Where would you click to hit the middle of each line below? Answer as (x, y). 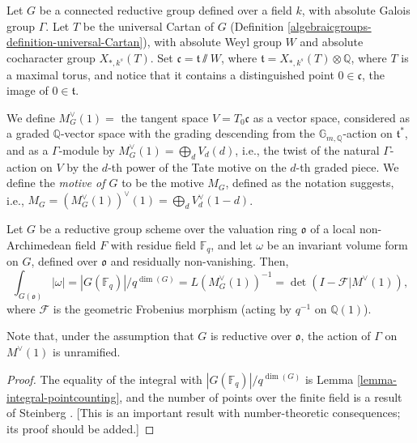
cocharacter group (51, 57)
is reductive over (251, 336)
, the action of (336, 336)
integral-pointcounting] (63, 396)
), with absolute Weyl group (212, 42)
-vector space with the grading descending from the (188, 133)
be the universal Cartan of (149, 26)
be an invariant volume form (337, 244)
